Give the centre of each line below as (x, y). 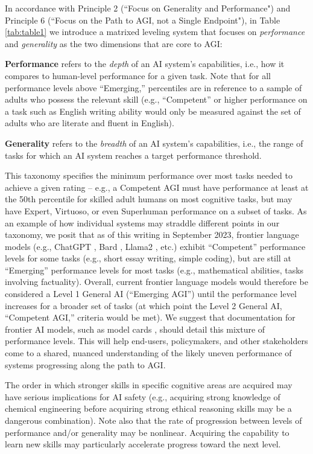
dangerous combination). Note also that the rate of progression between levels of (153, 420)
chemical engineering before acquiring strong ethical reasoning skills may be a (148, 408)
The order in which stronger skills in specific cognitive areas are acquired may (149, 385)
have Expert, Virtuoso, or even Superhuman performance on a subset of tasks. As (156, 210)
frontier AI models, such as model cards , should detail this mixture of (135, 329)
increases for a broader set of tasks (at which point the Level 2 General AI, (144, 305)
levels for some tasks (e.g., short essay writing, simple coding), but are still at (148, 258)
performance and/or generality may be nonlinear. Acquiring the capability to (147, 432)
